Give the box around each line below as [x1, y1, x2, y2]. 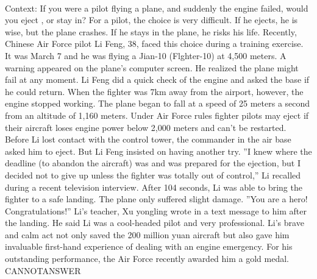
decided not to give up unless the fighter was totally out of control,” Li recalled [5, 168, 301, 181]
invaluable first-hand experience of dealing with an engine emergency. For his [5, 240, 293, 253]
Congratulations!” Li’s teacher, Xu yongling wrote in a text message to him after [5, 204, 307, 217]
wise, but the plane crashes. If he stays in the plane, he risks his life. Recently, [5, 25, 297, 38]
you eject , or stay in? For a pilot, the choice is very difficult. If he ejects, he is [5, 13, 298, 26]
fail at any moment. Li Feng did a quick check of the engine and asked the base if [5, 73, 310, 86]
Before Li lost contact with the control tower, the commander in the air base [5, 133, 291, 146]
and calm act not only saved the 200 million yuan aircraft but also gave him [5, 228, 290, 241]
